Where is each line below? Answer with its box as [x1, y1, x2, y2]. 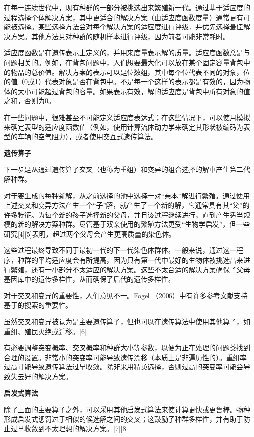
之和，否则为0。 [4, 96, 55, 106]
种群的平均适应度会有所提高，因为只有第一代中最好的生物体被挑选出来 [17, 255, 243, 265]
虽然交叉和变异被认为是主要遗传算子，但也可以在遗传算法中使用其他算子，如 [4, 316, 250, 327]
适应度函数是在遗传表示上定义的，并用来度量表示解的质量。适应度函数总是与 [4, 48, 250, 58]
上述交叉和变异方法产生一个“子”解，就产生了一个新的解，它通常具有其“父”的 [4, 200, 250, 210]
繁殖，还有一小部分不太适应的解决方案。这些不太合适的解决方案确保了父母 [10, 264, 250, 274]
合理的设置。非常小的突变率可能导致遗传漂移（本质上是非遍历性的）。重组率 [4, 352, 247, 362]
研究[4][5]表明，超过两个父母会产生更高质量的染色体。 [4, 228, 176, 239]
